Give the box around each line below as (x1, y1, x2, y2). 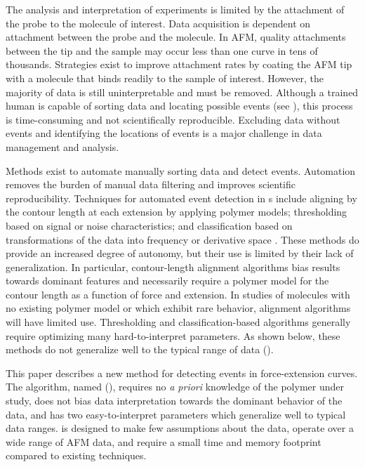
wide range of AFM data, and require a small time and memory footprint (6, 434, 321, 449)
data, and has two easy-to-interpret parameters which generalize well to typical (6, 407, 346, 421)
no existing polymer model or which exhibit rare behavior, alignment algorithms (6, 301, 351, 315)
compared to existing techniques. (6, 448, 147, 463)
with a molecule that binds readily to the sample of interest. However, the (6, 70, 324, 85)
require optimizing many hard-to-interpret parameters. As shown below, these (6, 328, 340, 343)
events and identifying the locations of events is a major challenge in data (6, 126, 322, 140)
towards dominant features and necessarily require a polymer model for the (6, 273, 329, 288)
